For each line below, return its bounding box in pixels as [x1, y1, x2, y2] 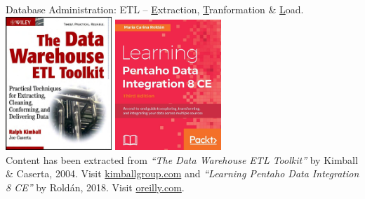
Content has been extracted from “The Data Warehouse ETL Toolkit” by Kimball [6, 152, 358, 167]
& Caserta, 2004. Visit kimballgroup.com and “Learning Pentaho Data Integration [6, 166, 359, 181]
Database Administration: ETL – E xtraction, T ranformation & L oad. [6, 2, 304, 16]
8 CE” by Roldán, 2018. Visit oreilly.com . [6, 179, 185, 194]
